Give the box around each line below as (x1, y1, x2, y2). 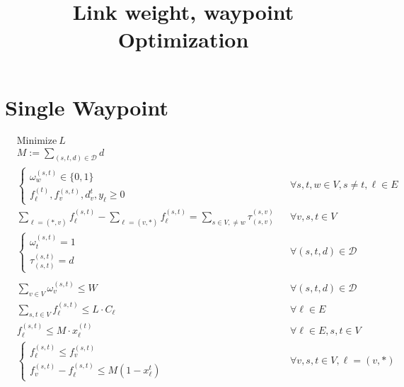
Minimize (16, 135, 57, 146)
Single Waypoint (5, 92, 168, 121)
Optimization (117, 25, 249, 54)
